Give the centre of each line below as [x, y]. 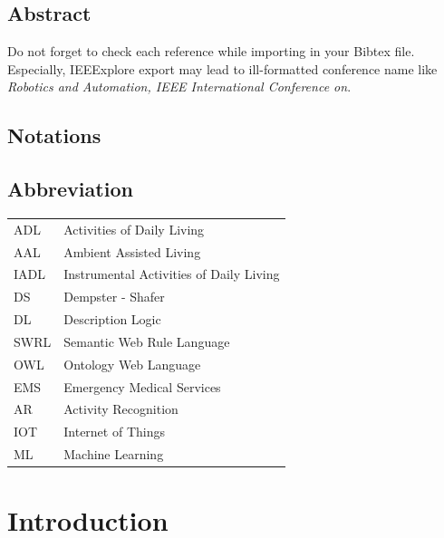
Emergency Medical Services [142, 386]
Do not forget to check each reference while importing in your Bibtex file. [211, 51]
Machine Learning [114, 454]
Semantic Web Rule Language [147, 341]
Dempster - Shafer [114, 297]
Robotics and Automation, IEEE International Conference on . [179, 86]
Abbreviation [70, 189]
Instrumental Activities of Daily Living [172, 274]
